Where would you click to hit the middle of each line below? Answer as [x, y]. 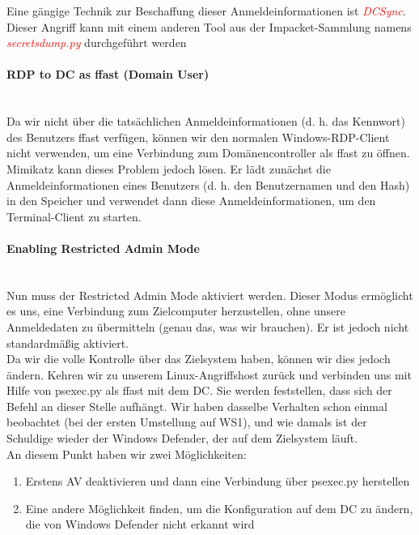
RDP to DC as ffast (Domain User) [108, 74]
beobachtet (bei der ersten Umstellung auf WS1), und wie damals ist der [187, 422]
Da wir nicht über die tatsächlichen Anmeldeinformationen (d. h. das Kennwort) [206, 121]
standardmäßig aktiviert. [68, 342]
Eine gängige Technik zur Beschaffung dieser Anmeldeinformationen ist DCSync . [206, 11]
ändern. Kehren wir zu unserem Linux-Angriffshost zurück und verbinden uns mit [209, 374]
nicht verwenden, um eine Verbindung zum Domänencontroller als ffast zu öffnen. [208, 153]
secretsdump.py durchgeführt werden [97, 43]
